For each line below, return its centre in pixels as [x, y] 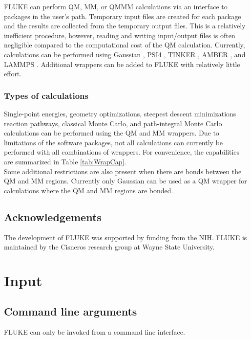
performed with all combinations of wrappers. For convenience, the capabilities [122, 152]
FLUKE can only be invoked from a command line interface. [94, 332]
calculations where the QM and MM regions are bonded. [89, 190]
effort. [13, 74]
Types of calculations [46, 95]
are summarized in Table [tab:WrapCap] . [65, 161]
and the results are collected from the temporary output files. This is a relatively [125, 26]
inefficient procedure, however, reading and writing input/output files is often [120, 35]
